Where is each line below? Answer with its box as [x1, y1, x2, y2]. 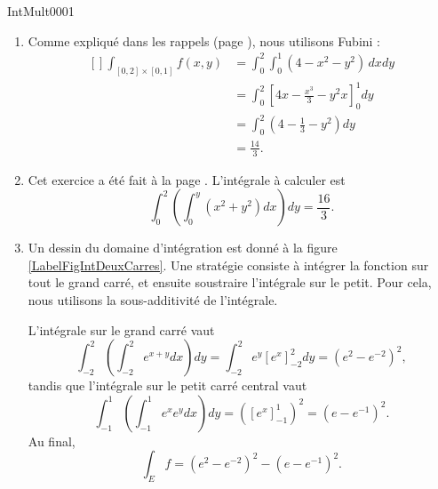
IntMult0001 [7, 2, 75, 20]
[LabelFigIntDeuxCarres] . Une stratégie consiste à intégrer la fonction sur [28, 255, 429, 274]
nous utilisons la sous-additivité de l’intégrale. [28, 290, 278, 309]
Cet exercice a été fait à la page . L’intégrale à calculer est [28, 170, 346, 188]
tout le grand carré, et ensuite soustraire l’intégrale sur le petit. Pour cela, [28, 273, 432, 292]
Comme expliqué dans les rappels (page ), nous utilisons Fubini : [28, 31, 381, 50]
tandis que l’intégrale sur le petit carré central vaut [28, 376, 307, 395]
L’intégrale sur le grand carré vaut [28, 320, 215, 339]
